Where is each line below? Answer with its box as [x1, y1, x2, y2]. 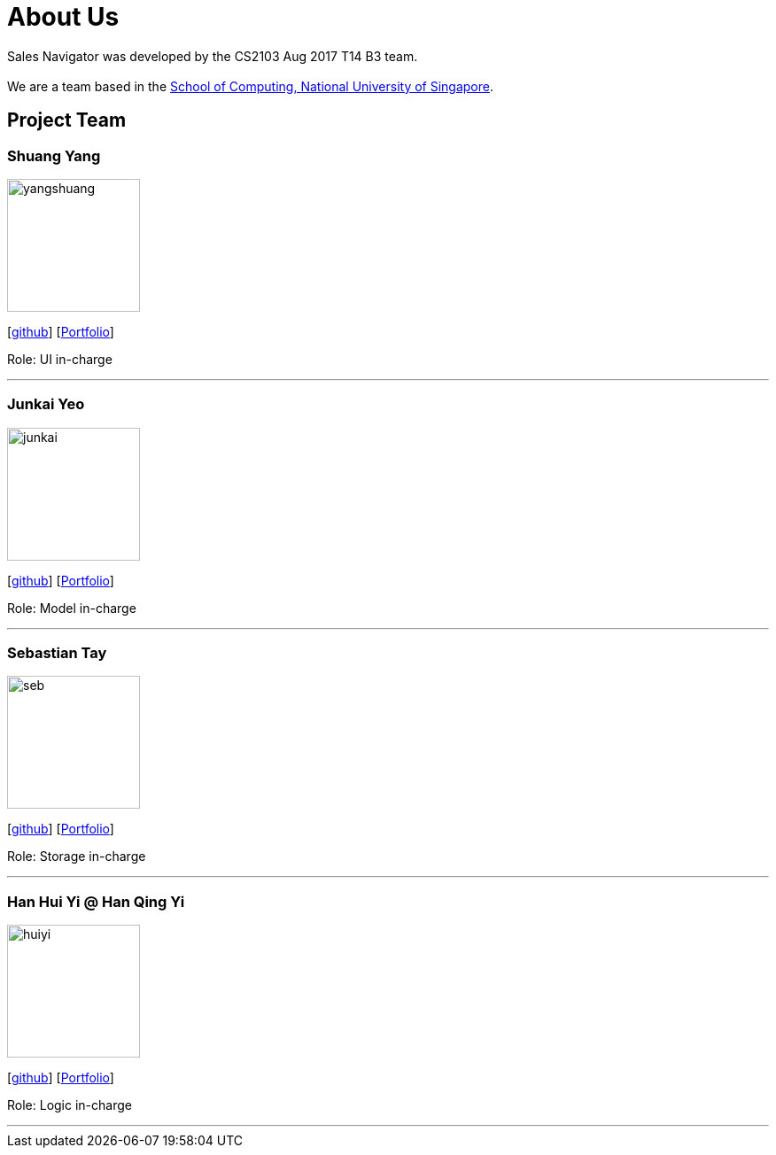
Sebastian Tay [7, 644, 107, 663]
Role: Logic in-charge [7, 1097, 132, 1113]
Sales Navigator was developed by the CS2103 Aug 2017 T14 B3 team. [7, 48, 418, 64]
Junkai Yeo [7, 395, 85, 414]
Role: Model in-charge [7, 600, 136, 616]
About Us [7, 2, 120, 32]
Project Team [7, 109, 127, 132]
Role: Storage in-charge [7, 849, 146, 864]
